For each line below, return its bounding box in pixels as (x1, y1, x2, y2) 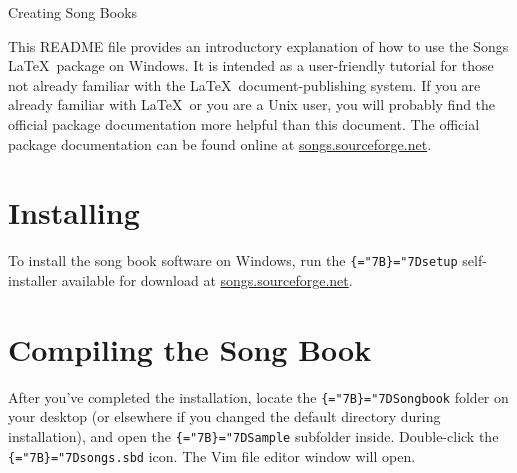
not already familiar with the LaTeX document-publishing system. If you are (8, 74, 481, 95)
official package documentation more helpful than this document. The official (8, 113, 480, 134)
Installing (8, 192, 140, 233)
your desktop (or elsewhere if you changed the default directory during (8, 406, 441, 427)
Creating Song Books (8, 2, 138, 22)
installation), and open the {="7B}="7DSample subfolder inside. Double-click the (8, 425, 499, 446)
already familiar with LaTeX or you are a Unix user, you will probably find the (8, 94, 496, 115)
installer (8, 269, 58, 290)
